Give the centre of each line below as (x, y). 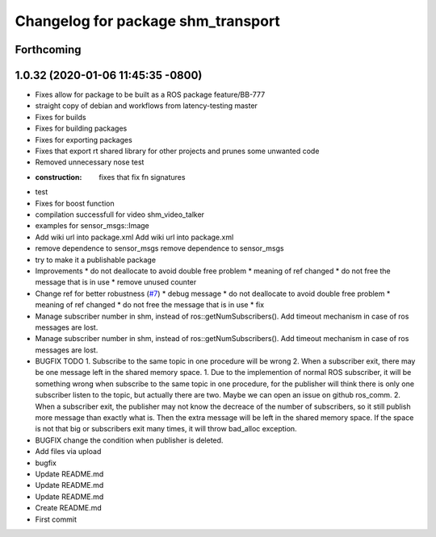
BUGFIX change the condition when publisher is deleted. (129, 440)
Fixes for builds (61, 117)
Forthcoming (48, 50)
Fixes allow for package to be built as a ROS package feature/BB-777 (150, 95)
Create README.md (69, 508)
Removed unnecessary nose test (90, 162)
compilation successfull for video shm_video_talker (120, 214)
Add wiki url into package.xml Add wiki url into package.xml (134, 237)
